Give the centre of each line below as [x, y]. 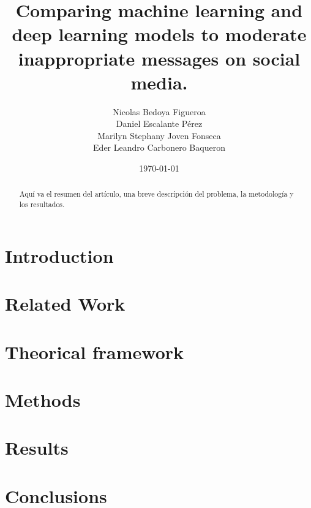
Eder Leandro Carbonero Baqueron [159, 147]
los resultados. [42, 204]
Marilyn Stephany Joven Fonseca [159, 135]
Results [37, 448]
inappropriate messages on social [159, 58]
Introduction [59, 255]
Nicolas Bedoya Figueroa [159, 111]
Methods [43, 399]
